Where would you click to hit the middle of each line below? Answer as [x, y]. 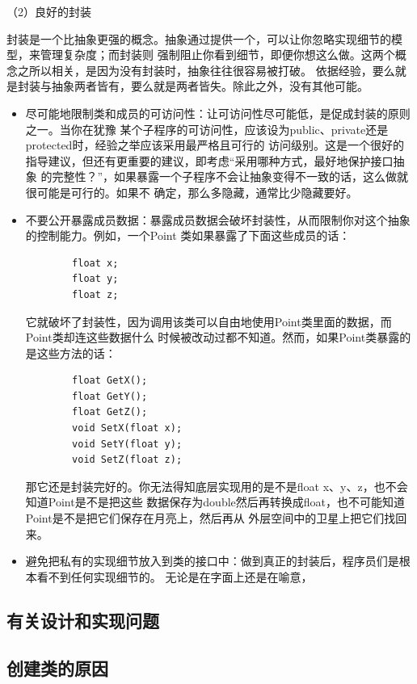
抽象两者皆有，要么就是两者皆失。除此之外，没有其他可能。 [210, 86]
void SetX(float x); [127, 428]
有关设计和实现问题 [83, 620]
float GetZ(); [110, 412]
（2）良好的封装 [49, 11]
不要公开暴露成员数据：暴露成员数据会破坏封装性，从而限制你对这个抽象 [218, 219]
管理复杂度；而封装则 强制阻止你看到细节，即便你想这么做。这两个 [217, 55]
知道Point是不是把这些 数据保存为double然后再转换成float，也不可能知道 [215, 502]
